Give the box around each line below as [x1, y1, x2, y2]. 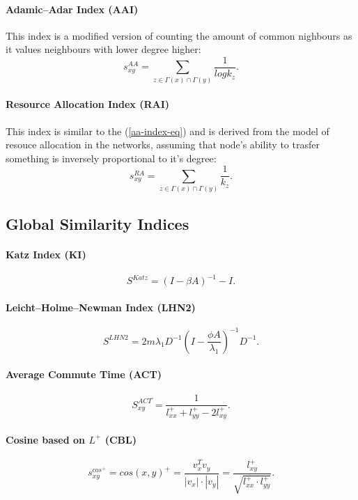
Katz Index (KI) [6, 247, 86, 261]
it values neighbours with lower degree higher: [6, 42, 201, 56]
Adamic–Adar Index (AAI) [6, 1, 139, 16]
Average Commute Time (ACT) [6, 367, 162, 382]
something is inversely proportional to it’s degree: [6, 150, 217, 165]
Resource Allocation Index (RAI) [6, 97, 170, 111]
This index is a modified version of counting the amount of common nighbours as [6, 28, 352, 42]
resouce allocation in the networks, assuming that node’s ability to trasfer [6, 137, 320, 152]
